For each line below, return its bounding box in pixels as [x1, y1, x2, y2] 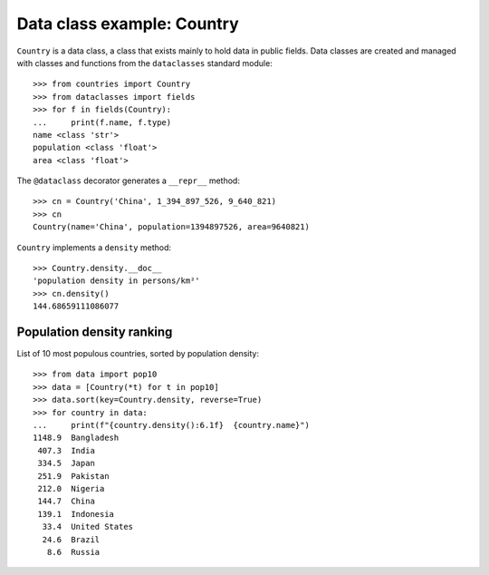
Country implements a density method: [16, 241, 172, 253]
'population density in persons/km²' [33, 276, 201, 286]
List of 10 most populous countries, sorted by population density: [16, 348, 260, 359]
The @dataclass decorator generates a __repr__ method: [16, 175, 240, 186]
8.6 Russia [46, 547, 101, 557]
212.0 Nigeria [37, 483, 105, 493]
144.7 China [37, 496, 95, 507]
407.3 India [37, 445, 95, 455]
